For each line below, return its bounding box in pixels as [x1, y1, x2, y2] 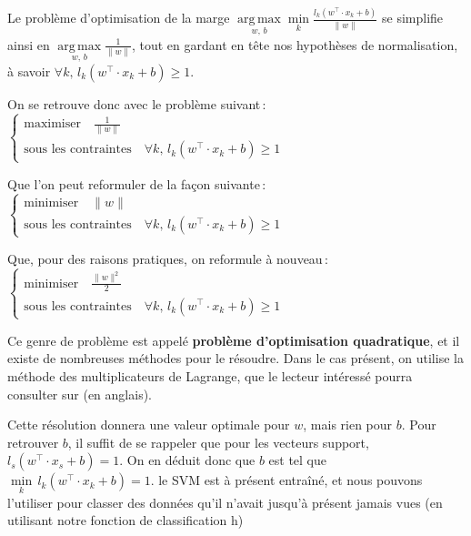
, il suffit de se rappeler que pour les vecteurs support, [67, 432, 369, 451]
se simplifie [382, 8, 444, 27]
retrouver [7, 432, 59, 451]
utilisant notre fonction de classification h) [7, 511, 244, 530]
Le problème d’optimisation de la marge [7, 8, 230, 27]
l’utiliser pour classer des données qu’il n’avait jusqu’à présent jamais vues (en [7, 492, 443, 511]
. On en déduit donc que [119, 450, 256, 470]
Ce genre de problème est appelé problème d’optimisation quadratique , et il [7, 330, 460, 349]
